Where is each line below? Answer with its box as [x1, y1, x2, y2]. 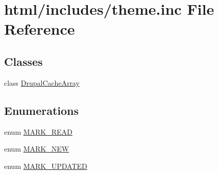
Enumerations [4, 102, 79, 118]
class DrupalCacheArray [4, 77, 80, 88]
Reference [4, 18, 75, 39]
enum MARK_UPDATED [4, 160, 87, 171]
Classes [4, 53, 43, 69]
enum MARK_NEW [4, 143, 69, 154]
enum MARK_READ [4, 126, 72, 137]
